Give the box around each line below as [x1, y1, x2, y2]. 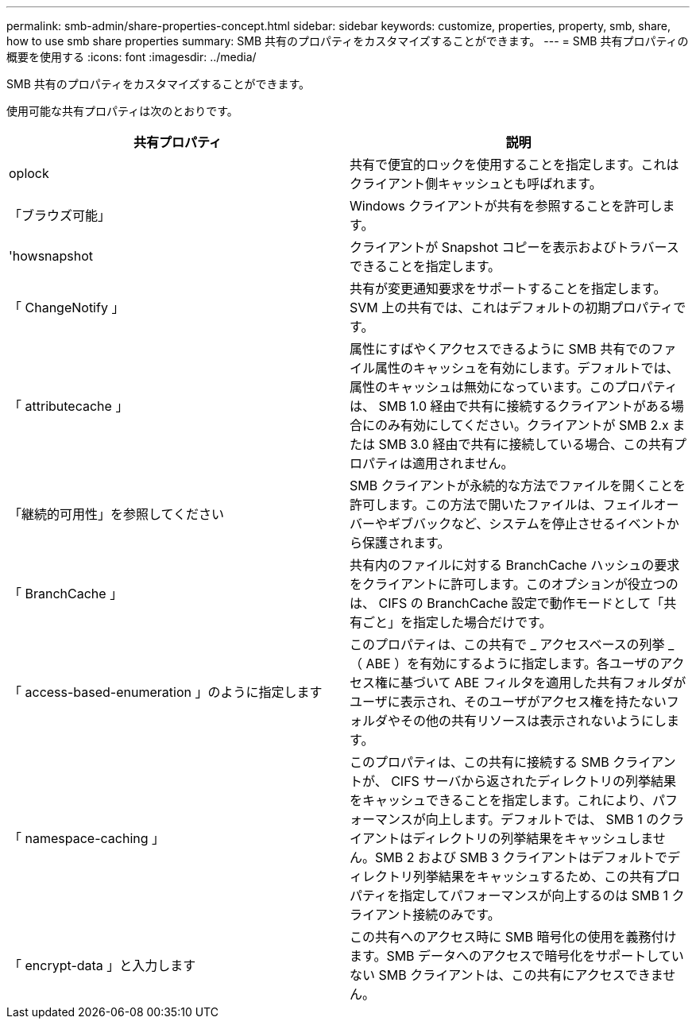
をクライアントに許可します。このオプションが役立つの [350, 576, 679, 592]
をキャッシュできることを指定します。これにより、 [350, 792, 653, 808]
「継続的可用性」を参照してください [9, 506, 225, 522]
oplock [9, 165, 49, 181]
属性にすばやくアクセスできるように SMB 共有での [350, 341, 652, 357]
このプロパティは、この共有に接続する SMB [350, 754, 609, 770]
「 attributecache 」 [9, 398, 129, 414]
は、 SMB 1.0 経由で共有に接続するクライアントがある [350, 398, 671, 414]
